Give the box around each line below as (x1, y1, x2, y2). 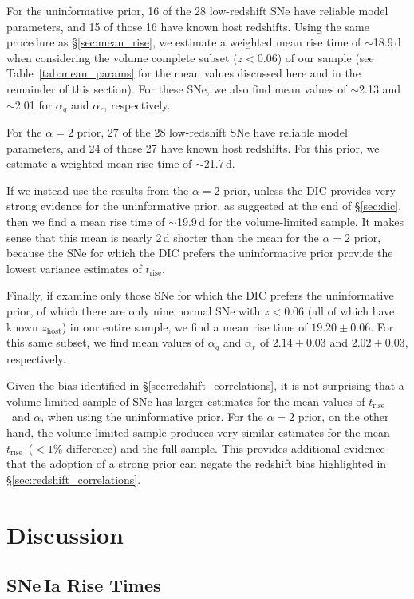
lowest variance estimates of (6, 260, 142, 276)
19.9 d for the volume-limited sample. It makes (176, 212, 404, 229)
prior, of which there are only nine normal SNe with (6, 302, 261, 319)
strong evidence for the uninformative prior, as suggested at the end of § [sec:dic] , (6, 197, 402, 214)
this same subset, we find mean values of (6, 334, 205, 351)
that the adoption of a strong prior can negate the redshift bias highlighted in (6, 455, 387, 472)
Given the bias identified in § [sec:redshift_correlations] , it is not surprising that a (6, 377, 404, 394)
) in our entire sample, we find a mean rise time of (61, 318, 308, 335)
